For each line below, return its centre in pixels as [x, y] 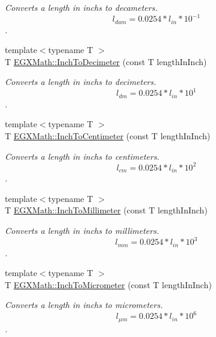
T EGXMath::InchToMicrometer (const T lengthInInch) [108, 284]
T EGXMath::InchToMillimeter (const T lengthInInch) [106, 210]
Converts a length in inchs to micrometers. [84, 305]
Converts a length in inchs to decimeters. [81, 82]
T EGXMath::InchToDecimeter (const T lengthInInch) [106, 61]
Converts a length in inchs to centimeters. [82, 156]
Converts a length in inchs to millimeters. [82, 230]
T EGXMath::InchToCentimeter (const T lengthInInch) [108, 136]
